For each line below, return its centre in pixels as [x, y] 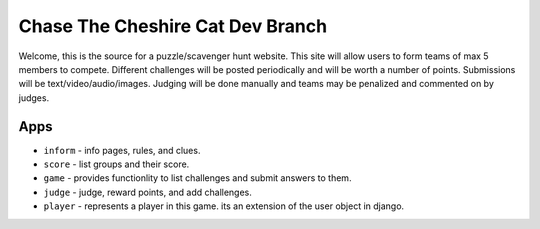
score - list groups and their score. [116, 164]
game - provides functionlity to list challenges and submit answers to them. [197, 178]
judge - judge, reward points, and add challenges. [147, 192]
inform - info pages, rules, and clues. [122, 150]
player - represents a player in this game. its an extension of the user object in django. [224, 206]
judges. [34, 97]
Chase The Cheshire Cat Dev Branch [173, 26]
